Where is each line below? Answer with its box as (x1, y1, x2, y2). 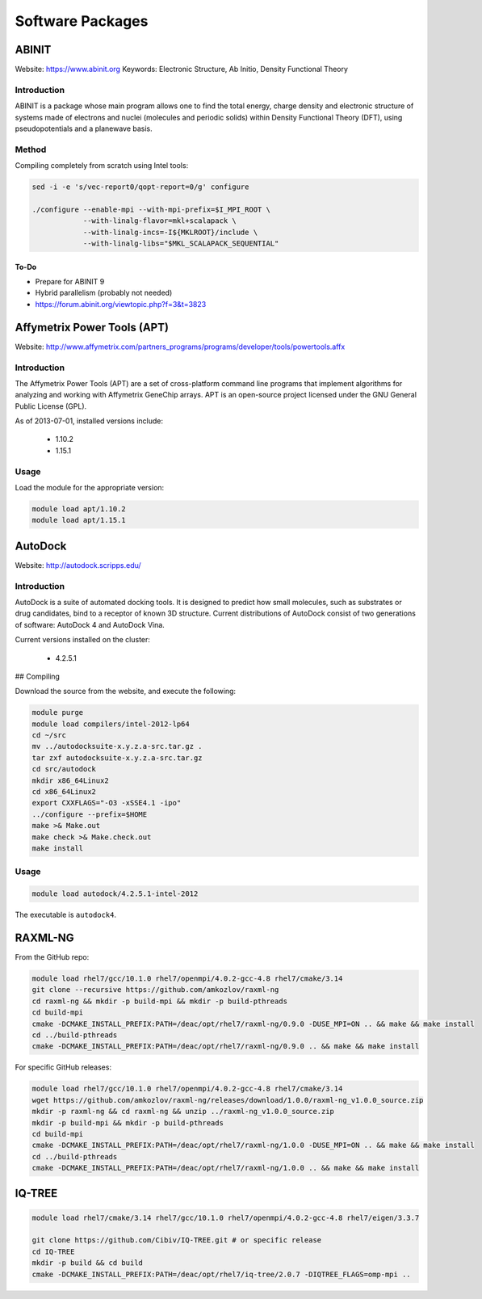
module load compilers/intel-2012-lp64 (31, 719, 190, 729)
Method (15, 144, 47, 155)
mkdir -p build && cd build (31, 1259, 143, 1267)
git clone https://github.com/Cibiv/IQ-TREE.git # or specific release (31, 1236, 322, 1245)
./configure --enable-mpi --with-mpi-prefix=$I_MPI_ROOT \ (31, 204, 270, 214)
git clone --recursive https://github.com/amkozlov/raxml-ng (31, 986, 279, 994)
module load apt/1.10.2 (31, 504, 127, 513)
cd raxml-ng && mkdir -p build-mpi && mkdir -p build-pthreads (31, 996, 288, 1006)
